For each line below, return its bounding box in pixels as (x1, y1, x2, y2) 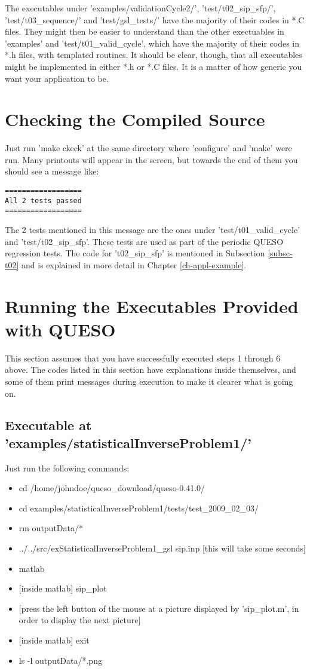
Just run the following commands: (5, 461, 130, 474)
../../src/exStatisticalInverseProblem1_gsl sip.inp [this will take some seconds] (19, 542, 306, 554)
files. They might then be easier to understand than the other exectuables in (5, 25, 284, 38)
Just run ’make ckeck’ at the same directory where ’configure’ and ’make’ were (5, 142, 292, 154)
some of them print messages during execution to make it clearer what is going (5, 375, 293, 387)
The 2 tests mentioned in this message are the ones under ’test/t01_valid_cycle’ (5, 223, 300, 236)
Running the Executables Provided (5, 293, 299, 318)
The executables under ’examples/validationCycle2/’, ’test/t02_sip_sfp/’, (5, 2, 276, 14)
